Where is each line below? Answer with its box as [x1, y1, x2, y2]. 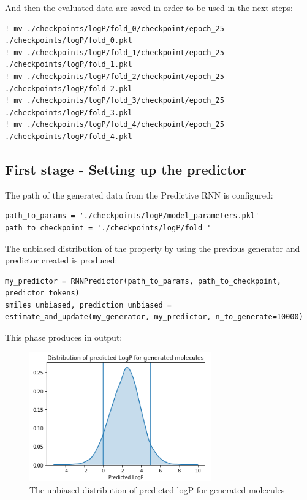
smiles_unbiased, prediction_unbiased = [5, 300, 172, 309]
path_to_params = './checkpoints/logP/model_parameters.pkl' [5, 211, 260, 221]
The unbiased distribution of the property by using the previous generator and [5, 241, 300, 254]
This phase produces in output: [5, 331, 123, 344]
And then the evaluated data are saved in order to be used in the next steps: [5, 1, 293, 13]
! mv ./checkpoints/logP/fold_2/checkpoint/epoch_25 [5, 72, 224, 81]
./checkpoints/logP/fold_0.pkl [5, 36, 132, 45]
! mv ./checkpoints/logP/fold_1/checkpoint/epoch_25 [5, 48, 224, 57]
